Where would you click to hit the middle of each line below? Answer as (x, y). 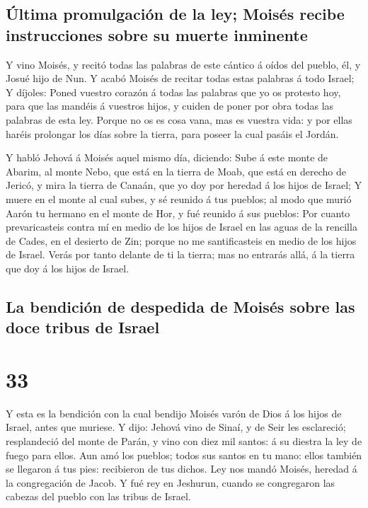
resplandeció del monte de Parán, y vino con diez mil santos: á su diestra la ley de (184, 440)
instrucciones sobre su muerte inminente (157, 34)
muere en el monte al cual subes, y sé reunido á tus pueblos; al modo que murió (179, 198)
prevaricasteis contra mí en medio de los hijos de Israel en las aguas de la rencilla (182, 227)
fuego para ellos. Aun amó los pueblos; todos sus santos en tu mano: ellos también (184, 455)
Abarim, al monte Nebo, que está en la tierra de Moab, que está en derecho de (176, 171)
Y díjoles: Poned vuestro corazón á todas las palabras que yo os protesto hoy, (173, 92)
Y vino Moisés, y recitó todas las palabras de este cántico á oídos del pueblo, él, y (183, 64)
